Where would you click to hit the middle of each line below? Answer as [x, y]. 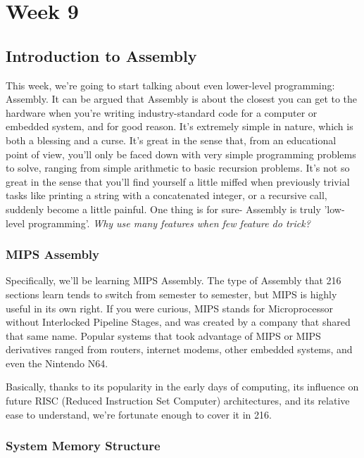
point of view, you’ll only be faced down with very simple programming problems [181, 154]
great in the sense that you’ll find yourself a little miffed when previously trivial [178, 181]
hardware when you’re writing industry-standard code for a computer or [162, 112]
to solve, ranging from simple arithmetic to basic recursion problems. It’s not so [178, 168]
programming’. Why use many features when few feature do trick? [169, 223]
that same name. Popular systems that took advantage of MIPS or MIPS [163, 335]
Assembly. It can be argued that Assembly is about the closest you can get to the [182, 99]
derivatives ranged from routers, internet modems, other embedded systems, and [179, 349]
